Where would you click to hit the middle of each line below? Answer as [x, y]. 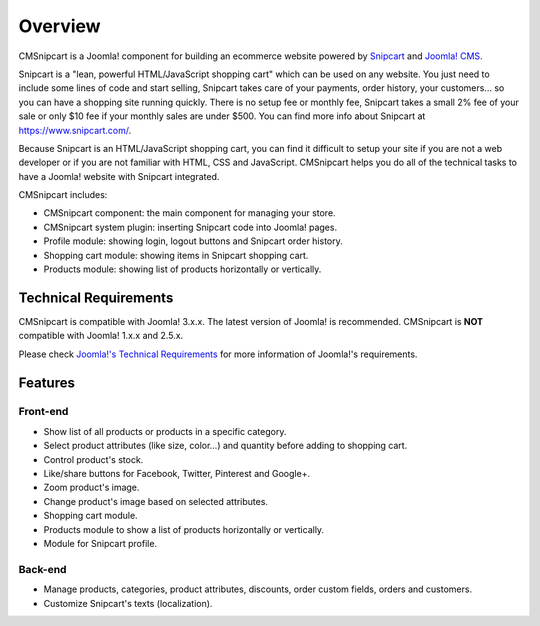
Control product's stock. [93, 459]
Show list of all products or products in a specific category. [165, 431]
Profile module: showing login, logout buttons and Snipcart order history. [193, 241]
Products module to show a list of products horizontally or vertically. [184, 529]
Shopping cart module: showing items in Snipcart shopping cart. [176, 255]
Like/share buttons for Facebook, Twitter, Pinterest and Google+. [176, 474]
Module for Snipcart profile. [100, 543]
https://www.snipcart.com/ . [75, 130]
